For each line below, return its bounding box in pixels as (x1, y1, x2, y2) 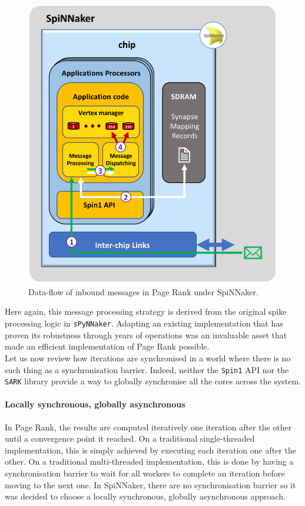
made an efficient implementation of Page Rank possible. (5, 340, 210, 352)
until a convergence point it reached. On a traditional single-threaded (5, 432, 255, 445)
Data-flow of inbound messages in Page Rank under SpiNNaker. (28, 285, 258, 298)
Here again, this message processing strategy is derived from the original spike (5, 305, 287, 318)
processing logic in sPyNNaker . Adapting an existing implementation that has (5, 317, 283, 329)
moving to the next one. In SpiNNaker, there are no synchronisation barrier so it (5, 478, 296, 491)
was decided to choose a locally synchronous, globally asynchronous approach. (5, 490, 286, 502)
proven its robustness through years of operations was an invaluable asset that (5, 328, 287, 341)
